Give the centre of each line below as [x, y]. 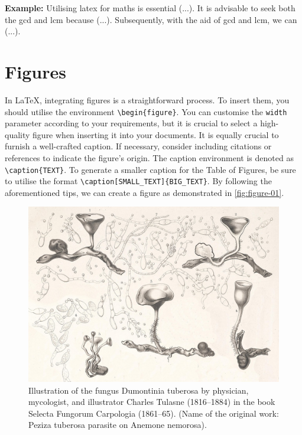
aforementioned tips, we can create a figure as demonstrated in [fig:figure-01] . [144, 192]
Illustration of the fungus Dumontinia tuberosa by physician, [139, 390]
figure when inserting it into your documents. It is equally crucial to [156, 134]
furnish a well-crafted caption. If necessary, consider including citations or [138, 146]
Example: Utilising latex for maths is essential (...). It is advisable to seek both [150, 8]
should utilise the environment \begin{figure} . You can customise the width [146, 111]
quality [17, 134]
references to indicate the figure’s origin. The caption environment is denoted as [149, 157]
